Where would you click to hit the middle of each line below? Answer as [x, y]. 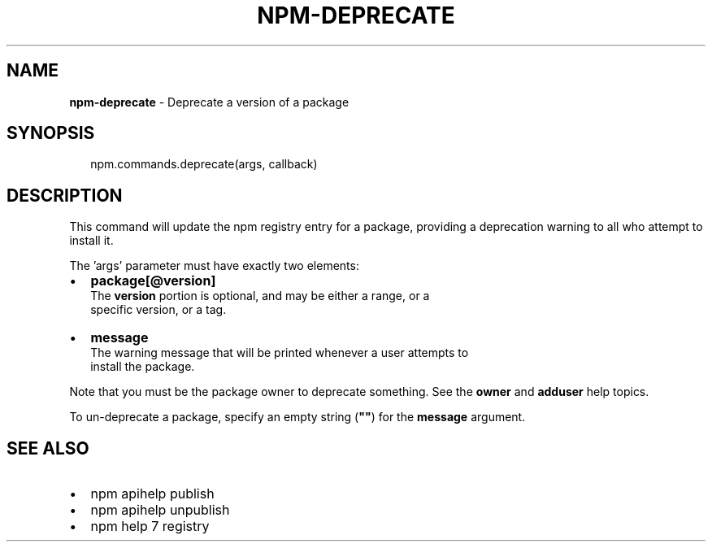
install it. [91, 241]
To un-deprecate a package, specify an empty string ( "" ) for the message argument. [297, 417]
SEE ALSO [48, 448]
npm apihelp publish [152, 494]
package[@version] [153, 281]
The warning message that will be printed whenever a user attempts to [280, 353]
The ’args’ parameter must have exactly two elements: [214, 266]
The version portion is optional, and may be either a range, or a [260, 296]
